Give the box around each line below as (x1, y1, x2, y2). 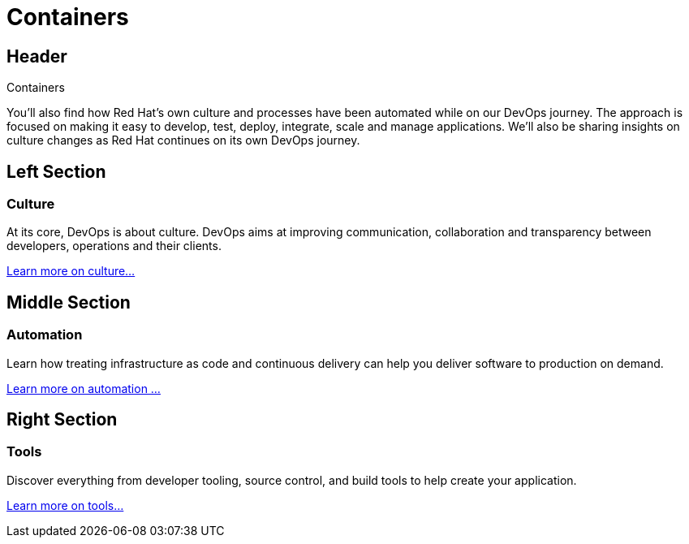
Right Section (6, 409, 118, 430)
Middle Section (6, 291, 131, 313)
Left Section (6, 161, 106, 182)
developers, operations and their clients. (6, 239, 222, 253)
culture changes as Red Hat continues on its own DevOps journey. (6, 133, 360, 148)
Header (6, 45, 67, 67)
